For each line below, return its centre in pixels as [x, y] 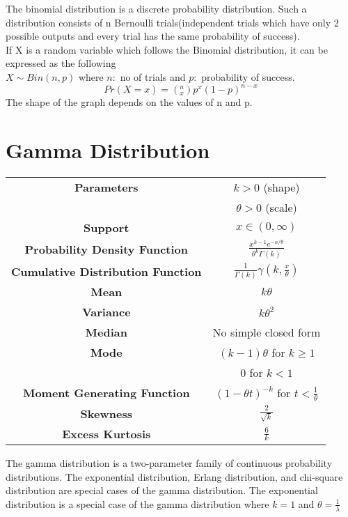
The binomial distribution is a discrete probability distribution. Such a [156, 8]
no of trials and [153, 76]
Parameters [106, 187]
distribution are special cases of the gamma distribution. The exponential [162, 490]
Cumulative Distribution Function [106, 271]
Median [106, 332]
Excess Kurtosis [106, 433]
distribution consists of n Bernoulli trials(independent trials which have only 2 [172, 22]
